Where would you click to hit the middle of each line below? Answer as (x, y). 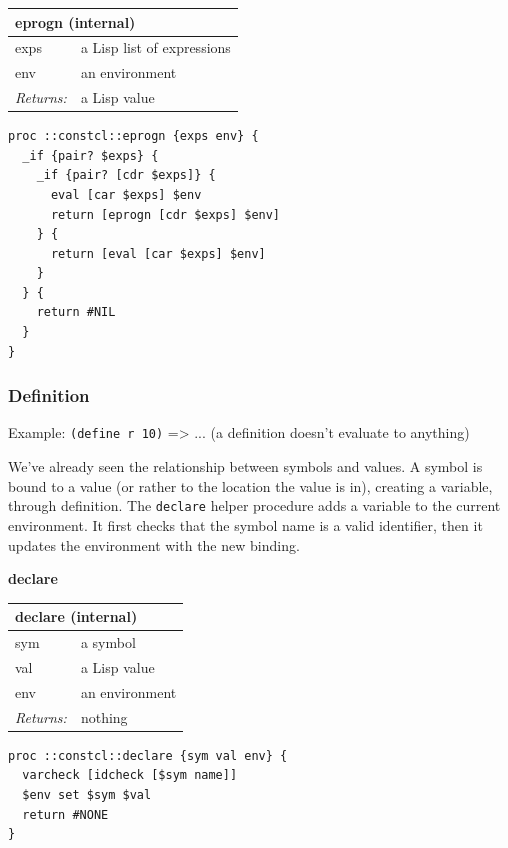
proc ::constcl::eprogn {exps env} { (133, 136)
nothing (104, 716)
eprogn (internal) (75, 21)
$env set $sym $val (87, 794)
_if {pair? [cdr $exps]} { (126, 175)
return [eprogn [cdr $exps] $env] (165, 214)
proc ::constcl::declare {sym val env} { (148, 755)
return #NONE (65, 814)
